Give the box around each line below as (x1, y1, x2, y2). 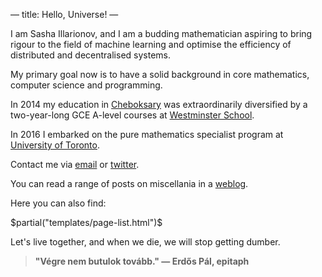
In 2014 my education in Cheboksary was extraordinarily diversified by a (10, 99, 308, 110)
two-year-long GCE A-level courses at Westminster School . (10, 109, 255, 121)
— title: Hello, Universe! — (10, 9, 119, 20)
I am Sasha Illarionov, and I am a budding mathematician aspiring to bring (10, 28, 313, 39)
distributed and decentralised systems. (10, 49, 171, 61)
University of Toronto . (10, 139, 100, 151)
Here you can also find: (10, 197, 107, 209)
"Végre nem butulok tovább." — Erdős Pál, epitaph (34, 255, 250, 267)
